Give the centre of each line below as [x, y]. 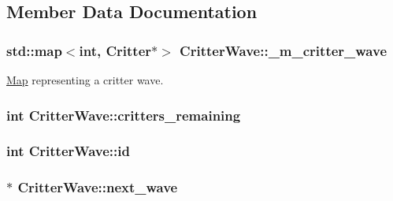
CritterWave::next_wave [98, 187]
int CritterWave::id [68, 151]
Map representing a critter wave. [85, 80]
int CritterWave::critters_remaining [124, 115]
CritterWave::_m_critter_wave [284, 50]
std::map [34, 50]
